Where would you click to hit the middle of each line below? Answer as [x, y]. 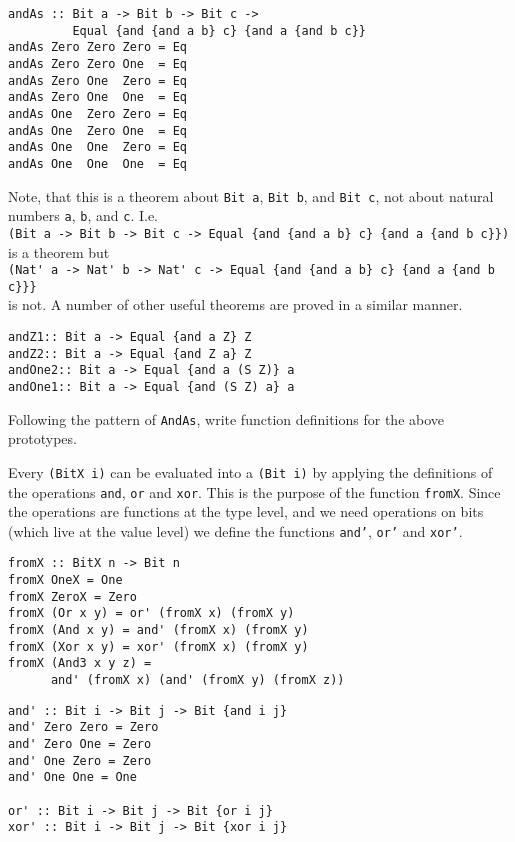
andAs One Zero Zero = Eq [97, 113]
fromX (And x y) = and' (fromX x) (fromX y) [158, 630]
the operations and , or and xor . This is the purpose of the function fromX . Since [254, 491]
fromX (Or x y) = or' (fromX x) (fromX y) [151, 613]
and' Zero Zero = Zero [83, 727]
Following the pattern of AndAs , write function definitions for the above [226, 418]
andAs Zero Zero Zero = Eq [97, 47]
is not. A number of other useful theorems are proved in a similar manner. [235, 304]
